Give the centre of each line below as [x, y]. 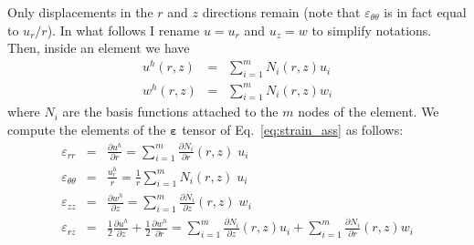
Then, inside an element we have [99, 48]
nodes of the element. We [369, 112]
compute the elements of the [87, 130]
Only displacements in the [80, 12]
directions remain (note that [281, 12]
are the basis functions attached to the [170, 112]
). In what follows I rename [123, 30]
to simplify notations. [372, 30]
